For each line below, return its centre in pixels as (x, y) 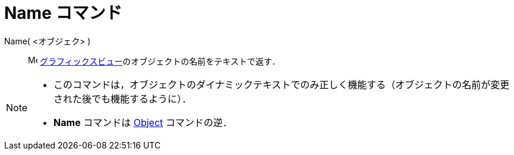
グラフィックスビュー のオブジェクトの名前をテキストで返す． (160, 61)
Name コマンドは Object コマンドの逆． (143, 122)
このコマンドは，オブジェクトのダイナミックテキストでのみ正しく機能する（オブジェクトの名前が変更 (282, 84)
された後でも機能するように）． (123, 99)
